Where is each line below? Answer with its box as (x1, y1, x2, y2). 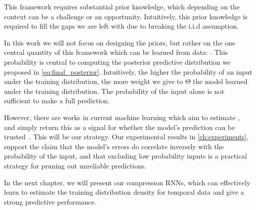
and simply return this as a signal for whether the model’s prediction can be (4, 122, 235, 132)
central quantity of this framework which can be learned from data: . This (4, 47, 228, 57)
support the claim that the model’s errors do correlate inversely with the (4, 141, 224, 151)
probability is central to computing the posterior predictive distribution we (4, 56, 231, 67)
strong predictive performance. (4, 196, 96, 207)
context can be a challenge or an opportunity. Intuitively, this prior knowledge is (4, 11, 248, 21)
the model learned (193, 76, 248, 86)
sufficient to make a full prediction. (4, 95, 110, 106)
